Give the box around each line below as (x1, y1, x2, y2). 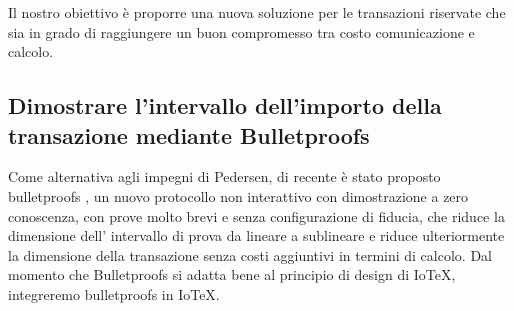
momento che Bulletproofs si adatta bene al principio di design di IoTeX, (8, 264, 456, 285)
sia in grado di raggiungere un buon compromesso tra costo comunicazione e (8, 21, 475, 42)
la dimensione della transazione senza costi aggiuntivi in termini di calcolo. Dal (8, 244, 492, 265)
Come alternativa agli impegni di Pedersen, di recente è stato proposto (8, 166, 441, 187)
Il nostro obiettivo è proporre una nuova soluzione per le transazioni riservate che (8, 2, 506, 22)
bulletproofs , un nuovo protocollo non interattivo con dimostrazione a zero (8, 185, 469, 206)
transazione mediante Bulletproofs (8, 119, 370, 150)
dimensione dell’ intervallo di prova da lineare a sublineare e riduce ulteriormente (8, 225, 505, 246)
